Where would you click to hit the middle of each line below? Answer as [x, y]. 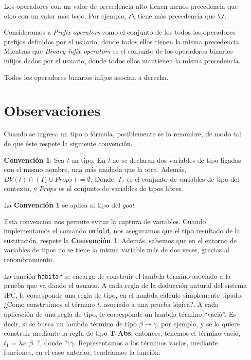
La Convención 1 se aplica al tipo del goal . [70, 204]
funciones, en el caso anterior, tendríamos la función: [82, 352]
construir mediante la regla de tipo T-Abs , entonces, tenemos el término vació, [122, 333]
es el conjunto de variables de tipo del [183, 179]
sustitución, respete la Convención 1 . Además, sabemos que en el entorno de [120, 240]
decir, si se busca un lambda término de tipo [70, 323]
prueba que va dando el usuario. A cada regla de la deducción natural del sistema [125, 285]
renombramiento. [29, 259]
